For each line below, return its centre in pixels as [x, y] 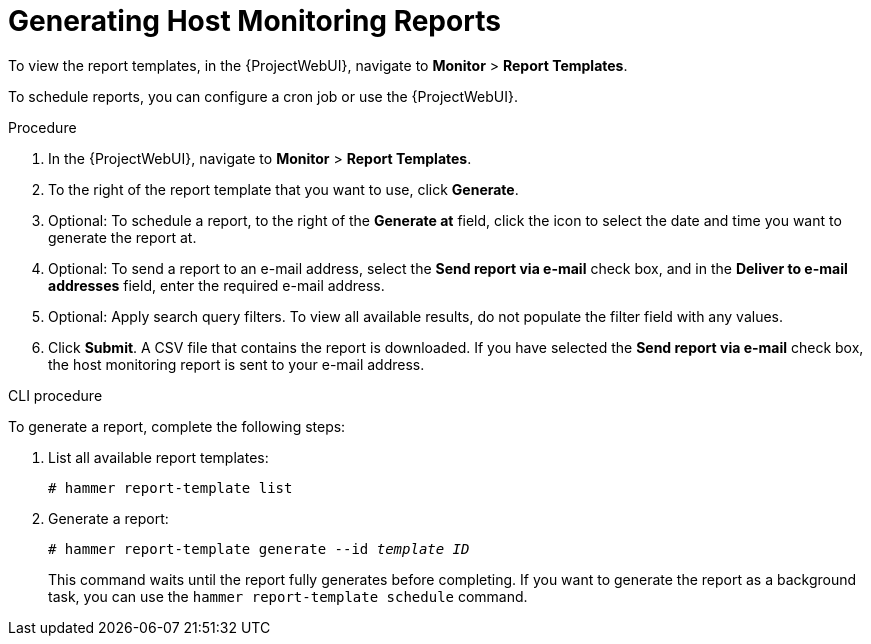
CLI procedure [55, 395]
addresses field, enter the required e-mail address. [216, 285]
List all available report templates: [158, 457]
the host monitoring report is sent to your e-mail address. [236, 364]
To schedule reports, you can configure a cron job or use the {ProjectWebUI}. [263, 96]
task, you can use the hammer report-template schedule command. [288, 596]
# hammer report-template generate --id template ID [259, 548]
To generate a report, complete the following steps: [177, 426]
